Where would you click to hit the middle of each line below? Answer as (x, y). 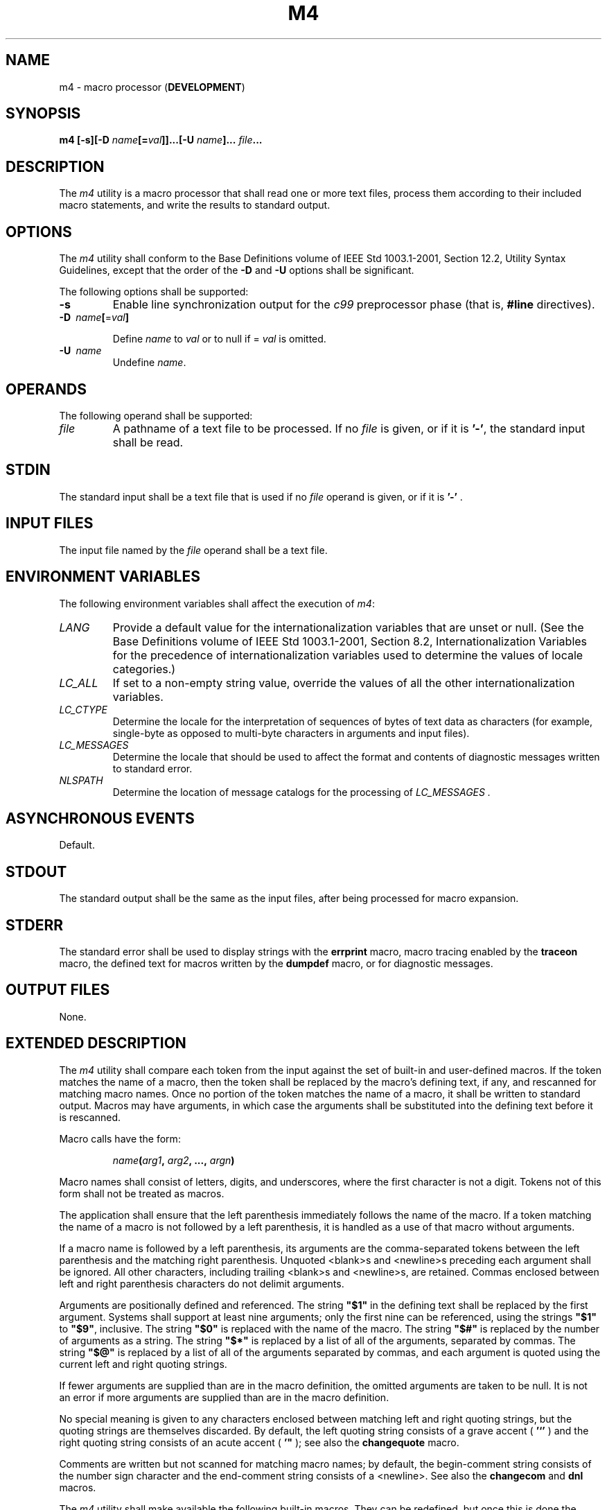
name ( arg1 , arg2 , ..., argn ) (174, 1160)
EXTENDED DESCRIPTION (96, 1043)
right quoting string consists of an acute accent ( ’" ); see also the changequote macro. (259, 1442)
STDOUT (36, 871)
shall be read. (148, 442)
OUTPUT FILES (58, 990)
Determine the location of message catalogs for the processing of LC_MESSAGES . (301, 792)
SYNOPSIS (43, 114)
